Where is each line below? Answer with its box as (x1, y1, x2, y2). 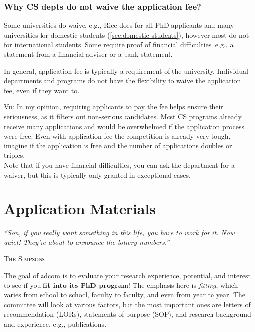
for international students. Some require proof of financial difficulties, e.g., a (4, 39, 234, 49)
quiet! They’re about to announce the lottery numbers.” (4, 237, 170, 247)
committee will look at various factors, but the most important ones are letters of (4, 299, 251, 309)
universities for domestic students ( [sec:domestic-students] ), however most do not (4, 29, 249, 40)
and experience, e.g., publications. (4, 319, 107, 329)
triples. (4, 150, 25, 160)
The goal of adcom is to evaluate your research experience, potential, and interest (4, 270, 251, 281)
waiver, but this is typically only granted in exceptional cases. (4, 169, 191, 180)
